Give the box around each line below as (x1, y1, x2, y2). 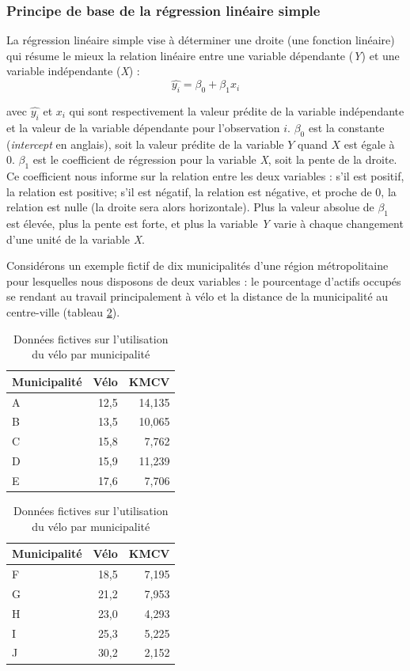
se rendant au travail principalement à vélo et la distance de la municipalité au (6, 288, 389, 305)
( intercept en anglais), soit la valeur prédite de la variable (6, 135, 284, 152)
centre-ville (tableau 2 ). (6, 303, 120, 320)
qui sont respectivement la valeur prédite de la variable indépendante (69, 103, 404, 119)
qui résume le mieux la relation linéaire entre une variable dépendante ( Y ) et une (6, 47, 400, 63)
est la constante (308, 119, 385, 135)
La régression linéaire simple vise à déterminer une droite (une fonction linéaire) (6, 32, 395, 48)
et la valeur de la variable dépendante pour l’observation (6, 119, 280, 135)
